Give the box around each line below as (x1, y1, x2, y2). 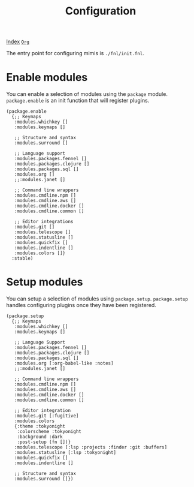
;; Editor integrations (14, 219, 74, 225)
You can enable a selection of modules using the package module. (6, 91, 168, 98)
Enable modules (6, 71, 88, 85)
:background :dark (17, 434, 63, 440)
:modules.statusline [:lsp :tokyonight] (14, 450, 117, 456)
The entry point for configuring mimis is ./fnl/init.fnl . (6, 50, 145, 57)
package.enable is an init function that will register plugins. (6, 97, 150, 104)
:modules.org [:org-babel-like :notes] (14, 360, 114, 366)
